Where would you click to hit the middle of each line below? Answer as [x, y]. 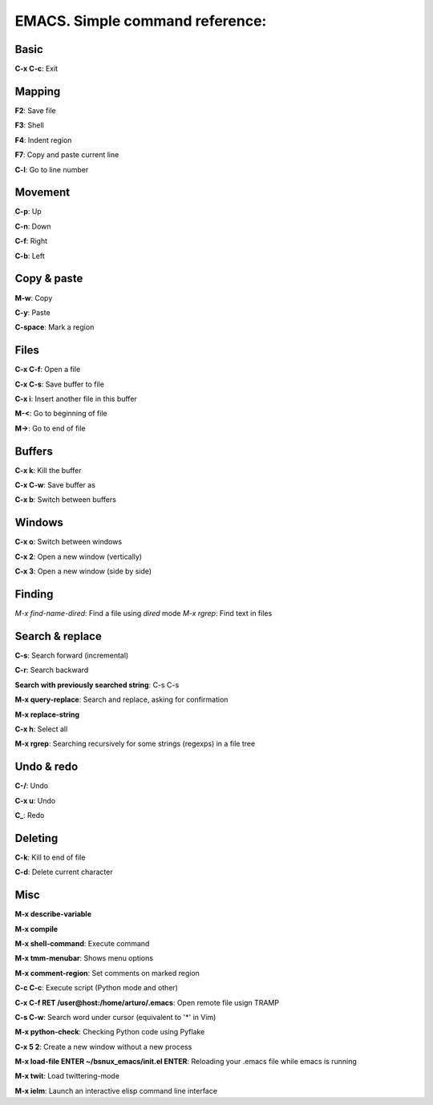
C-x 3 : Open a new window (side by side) [83, 571]
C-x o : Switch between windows [69, 542]
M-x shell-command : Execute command [82, 943]
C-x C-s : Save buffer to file [59, 384]
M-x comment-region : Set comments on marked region [107, 973]
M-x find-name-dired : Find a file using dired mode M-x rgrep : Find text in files [144, 613]
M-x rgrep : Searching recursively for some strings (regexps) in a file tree [135, 744]
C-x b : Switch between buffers [65, 500]
